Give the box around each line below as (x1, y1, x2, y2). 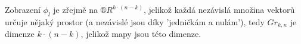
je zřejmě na (53, 4, 98, 15)
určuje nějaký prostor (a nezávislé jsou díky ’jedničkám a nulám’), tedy (5, 15, 265, 28)
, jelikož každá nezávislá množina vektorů (144, 4, 295, 15)
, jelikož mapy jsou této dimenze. (80, 28, 201, 40)
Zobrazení (5, 4, 41, 15)
